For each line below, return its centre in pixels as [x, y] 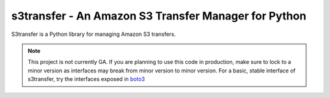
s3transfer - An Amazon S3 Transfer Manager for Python [159, 16]
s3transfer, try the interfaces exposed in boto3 [86, 79]
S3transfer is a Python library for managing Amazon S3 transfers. [94, 34]
